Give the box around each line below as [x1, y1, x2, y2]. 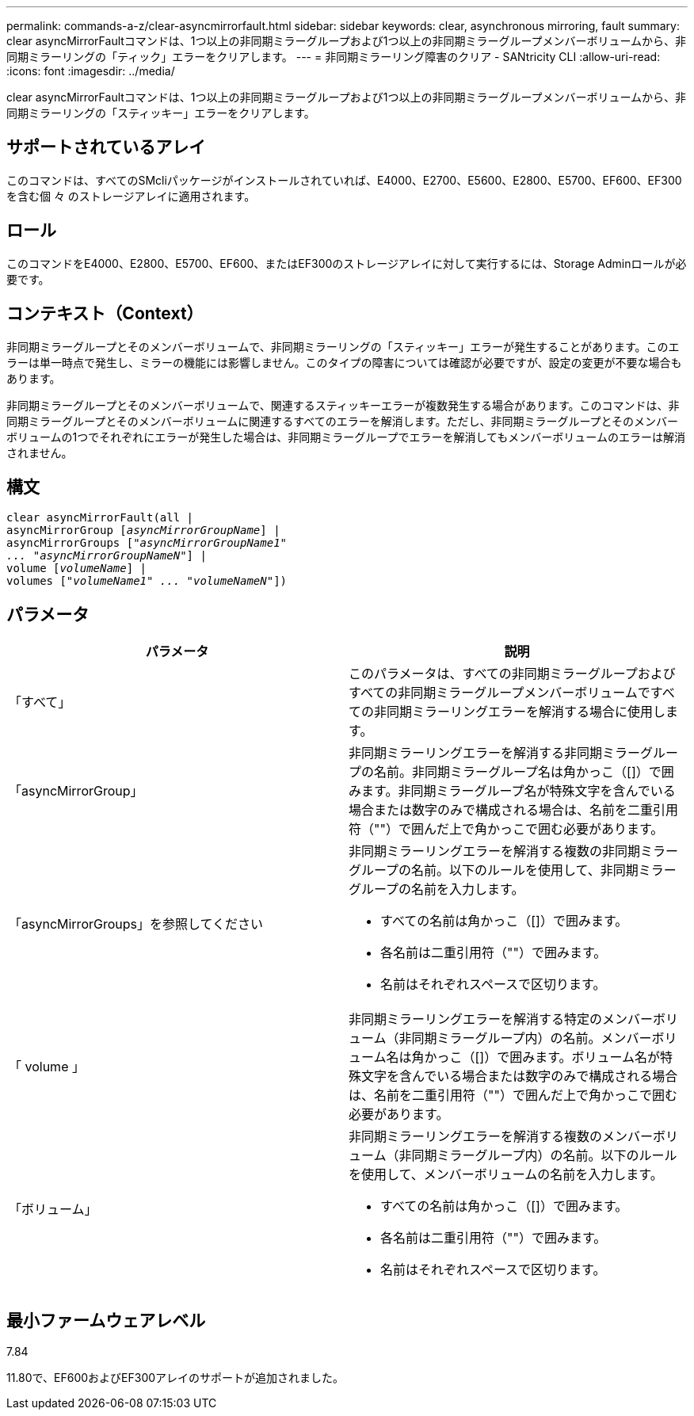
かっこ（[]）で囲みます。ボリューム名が [424, 1049, 661, 1066]
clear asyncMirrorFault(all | [6, 511, 194, 525]
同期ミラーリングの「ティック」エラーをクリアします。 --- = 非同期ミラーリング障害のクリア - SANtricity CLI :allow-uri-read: [6, 50, 661, 63]
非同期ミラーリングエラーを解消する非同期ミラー [349, 745, 641, 761]
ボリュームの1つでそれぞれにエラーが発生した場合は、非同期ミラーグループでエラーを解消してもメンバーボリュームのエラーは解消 [6, 429, 685, 444]
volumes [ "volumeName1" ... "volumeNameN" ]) [6, 574, 288, 588]
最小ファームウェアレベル [6, 1310, 206, 1330]
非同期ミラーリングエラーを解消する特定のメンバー [349, 1011, 654, 1028]
